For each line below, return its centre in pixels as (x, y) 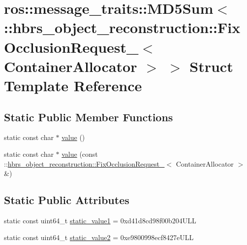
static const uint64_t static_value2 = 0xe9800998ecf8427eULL (99, 237)
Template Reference (73, 85)
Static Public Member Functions (89, 117)
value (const (80, 154)
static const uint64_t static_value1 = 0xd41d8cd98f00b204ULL (100, 220)
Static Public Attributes (67, 200)
